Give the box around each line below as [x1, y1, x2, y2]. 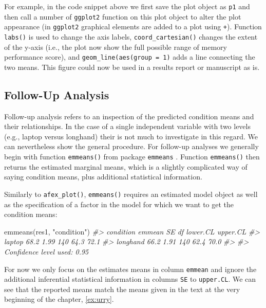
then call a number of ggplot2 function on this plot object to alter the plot [4, 11, 241, 22]
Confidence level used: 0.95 [4, 246, 89, 257]
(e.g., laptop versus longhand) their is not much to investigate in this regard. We [4, 131, 258, 141]
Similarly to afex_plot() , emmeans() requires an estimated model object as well [4, 188, 258, 199]
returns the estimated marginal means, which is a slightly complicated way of [4, 161, 248, 172]
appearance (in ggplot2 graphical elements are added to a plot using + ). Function [4, 21, 262, 32]
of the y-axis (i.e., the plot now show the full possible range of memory [4, 41, 227, 52]
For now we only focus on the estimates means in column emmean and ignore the [4, 263, 257, 274]
